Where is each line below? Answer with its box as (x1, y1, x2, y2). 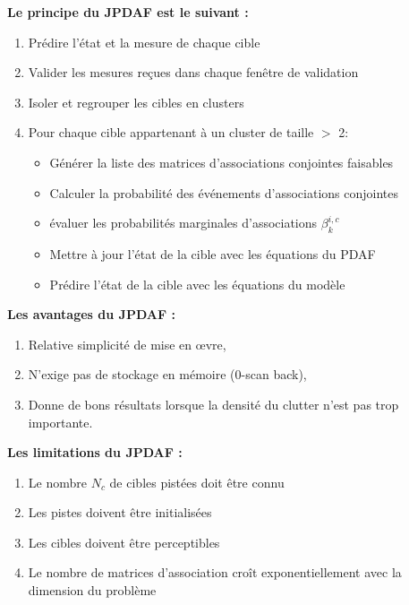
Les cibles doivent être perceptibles (28, 532, 220, 551)
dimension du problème (28, 581, 157, 600)
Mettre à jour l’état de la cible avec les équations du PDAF (49, 244, 376, 263)
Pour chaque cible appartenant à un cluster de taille (28, 123, 314, 142)
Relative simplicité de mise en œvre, (28, 334, 226, 353)
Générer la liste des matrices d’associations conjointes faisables (49, 152, 394, 171)
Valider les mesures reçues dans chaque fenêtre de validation (28, 63, 359, 82)
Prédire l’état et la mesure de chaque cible (28, 32, 260, 51)
